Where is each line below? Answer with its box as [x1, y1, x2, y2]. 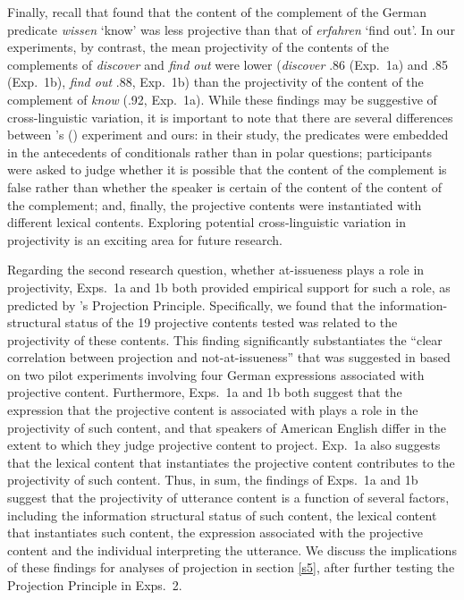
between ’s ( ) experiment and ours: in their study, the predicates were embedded [7, 125, 449, 144]
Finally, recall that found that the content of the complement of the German [7, 3, 427, 21]
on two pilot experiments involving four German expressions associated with [7, 365, 425, 384]
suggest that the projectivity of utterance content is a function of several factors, [7, 488, 450, 507]
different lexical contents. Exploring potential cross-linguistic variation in [7, 213, 406, 232]
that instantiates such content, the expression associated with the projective [7, 523, 423, 542]
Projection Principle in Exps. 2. [7, 576, 182, 594]
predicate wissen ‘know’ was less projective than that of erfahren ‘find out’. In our [7, 20, 455, 38]
